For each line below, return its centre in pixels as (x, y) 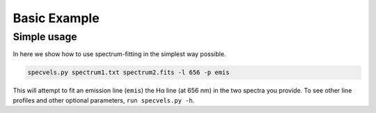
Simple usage (45, 37)
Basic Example (56, 18)
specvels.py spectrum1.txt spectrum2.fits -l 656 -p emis (128, 72)
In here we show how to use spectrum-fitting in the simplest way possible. (119, 54)
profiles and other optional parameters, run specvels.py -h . (104, 100)
